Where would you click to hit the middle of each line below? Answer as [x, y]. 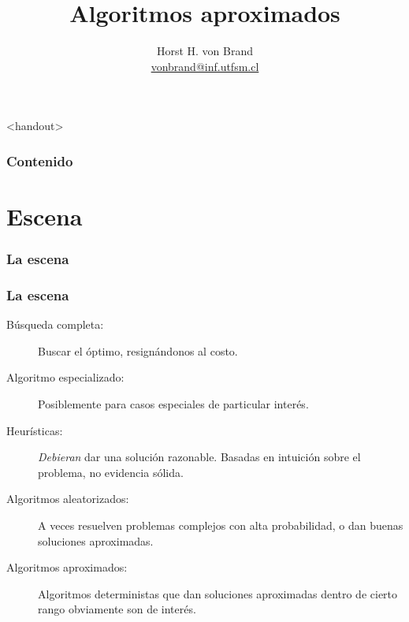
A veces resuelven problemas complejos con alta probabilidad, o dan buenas [221, 525]
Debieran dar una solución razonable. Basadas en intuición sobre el [199, 457]
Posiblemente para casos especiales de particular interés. [173, 403]
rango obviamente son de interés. [117, 609]
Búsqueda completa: [55, 324]
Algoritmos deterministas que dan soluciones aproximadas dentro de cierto [218, 593]
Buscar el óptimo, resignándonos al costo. [138, 350]
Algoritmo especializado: [65, 377]
